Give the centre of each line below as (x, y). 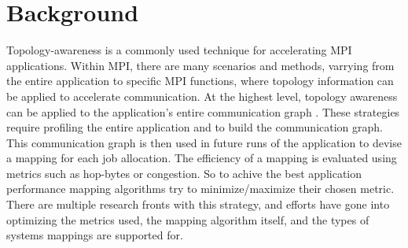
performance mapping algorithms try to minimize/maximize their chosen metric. (200, 189)
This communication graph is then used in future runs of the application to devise (204, 142)
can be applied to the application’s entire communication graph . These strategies (203, 111)
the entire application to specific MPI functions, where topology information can (200, 81)
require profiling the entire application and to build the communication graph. (195, 127)
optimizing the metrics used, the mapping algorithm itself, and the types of (188, 219)
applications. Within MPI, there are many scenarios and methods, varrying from (200, 65)
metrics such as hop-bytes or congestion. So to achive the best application (184, 173)
